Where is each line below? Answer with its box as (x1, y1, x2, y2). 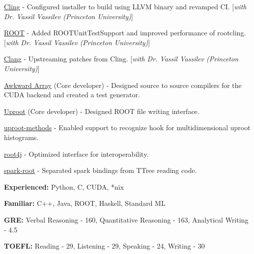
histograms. (4, 132, 39, 142)
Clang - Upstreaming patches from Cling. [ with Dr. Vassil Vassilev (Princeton (4, 54, 239, 64)
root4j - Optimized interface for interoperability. (4, 148, 149, 159)
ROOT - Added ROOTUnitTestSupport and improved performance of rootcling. (4, 28, 246, 38)
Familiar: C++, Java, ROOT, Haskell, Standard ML (4, 198, 166, 208)
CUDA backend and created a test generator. (4, 89, 140, 100)
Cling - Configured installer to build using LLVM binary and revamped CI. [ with (4, 1, 247, 11)
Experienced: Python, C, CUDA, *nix (4, 181, 124, 192)
